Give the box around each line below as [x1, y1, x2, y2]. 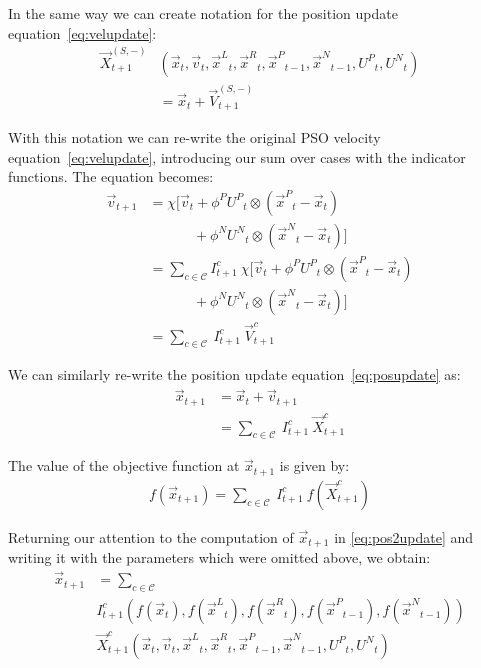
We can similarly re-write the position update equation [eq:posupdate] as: [8, 364, 461, 385]
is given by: [279, 455, 350, 476]
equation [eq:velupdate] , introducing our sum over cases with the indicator [8, 146, 466, 167]
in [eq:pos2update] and [334, 526, 474, 547]
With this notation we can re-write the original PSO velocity [8, 127, 381, 148]
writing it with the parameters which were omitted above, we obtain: [8, 547, 431, 568]
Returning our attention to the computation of [8, 526, 294, 547]
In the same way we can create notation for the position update [8, 3, 398, 23]
